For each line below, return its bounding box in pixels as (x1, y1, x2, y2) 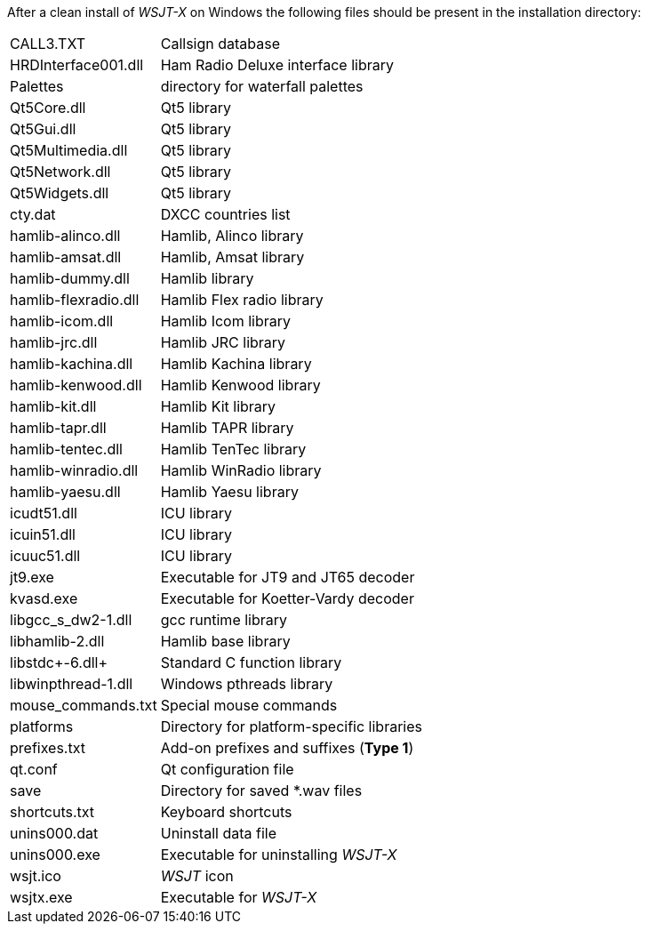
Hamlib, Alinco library (160, 227, 304, 245)
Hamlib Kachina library (160, 355, 312, 373)
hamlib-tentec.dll (10, 440, 123, 458)
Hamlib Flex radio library (160, 291, 324, 309)
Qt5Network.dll (10, 163, 111, 181)
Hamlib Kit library (160, 397, 276, 415)
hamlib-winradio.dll (10, 461, 139, 479)
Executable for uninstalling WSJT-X (160, 846, 397, 863)
